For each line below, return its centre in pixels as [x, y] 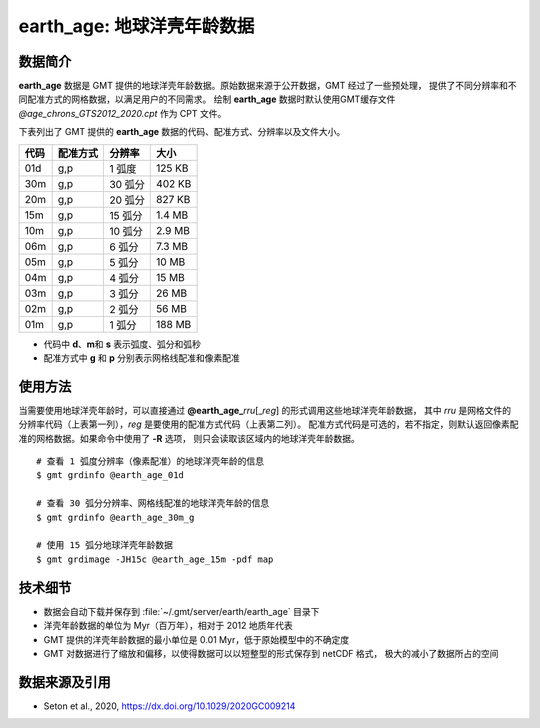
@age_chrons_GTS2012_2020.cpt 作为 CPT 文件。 [122, 113]
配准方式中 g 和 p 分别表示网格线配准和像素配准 [141, 358]
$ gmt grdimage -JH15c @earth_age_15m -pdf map [155, 559]
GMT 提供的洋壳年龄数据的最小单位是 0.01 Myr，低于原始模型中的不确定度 [196, 639]
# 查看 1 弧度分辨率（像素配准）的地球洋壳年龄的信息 [150, 461]
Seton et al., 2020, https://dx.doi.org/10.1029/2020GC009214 [169, 706]
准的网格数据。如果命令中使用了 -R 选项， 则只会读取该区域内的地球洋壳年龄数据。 [189, 438]
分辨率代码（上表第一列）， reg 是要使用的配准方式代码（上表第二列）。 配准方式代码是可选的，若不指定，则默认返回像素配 [268, 424]
